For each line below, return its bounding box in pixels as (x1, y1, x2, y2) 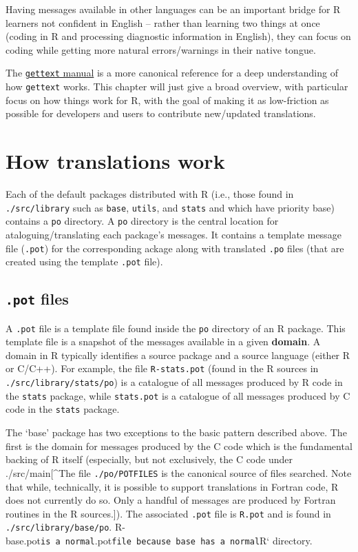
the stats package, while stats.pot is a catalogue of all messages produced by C (6, 388, 350, 402)
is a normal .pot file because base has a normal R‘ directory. (41, 533, 313, 547)
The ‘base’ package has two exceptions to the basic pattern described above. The (6, 425, 347, 440)
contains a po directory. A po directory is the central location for (6, 214, 279, 228)
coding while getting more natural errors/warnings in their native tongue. (6, 42, 316, 57)
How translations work (6, 147, 225, 175)
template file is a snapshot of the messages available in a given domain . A (6, 334, 321, 349)
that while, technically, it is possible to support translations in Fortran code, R (6, 479, 339, 493)
